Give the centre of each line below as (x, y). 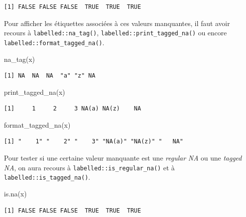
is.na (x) (15, 193)
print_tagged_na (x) (35, 92)
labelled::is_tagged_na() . (47, 177)
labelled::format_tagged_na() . (54, 42)
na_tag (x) (20, 59)
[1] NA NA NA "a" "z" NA (50, 76)
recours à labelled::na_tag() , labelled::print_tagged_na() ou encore (115, 33)
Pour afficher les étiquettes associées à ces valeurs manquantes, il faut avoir (117, 23)
